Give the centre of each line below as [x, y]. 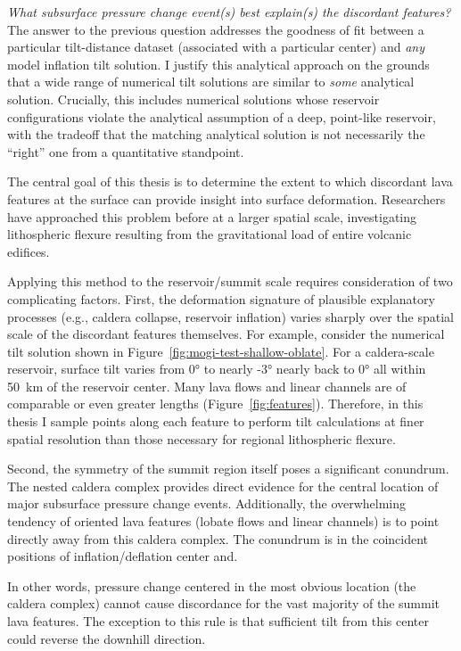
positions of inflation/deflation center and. [123, 556]
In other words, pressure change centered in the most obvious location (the [212, 585]
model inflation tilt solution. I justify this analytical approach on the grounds [218, 64]
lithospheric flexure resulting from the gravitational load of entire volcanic [210, 234]
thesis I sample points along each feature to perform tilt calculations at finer [216, 421]
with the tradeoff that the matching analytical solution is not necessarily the [216, 134]
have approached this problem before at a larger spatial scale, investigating [212, 216]
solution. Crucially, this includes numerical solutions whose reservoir [193, 99]
